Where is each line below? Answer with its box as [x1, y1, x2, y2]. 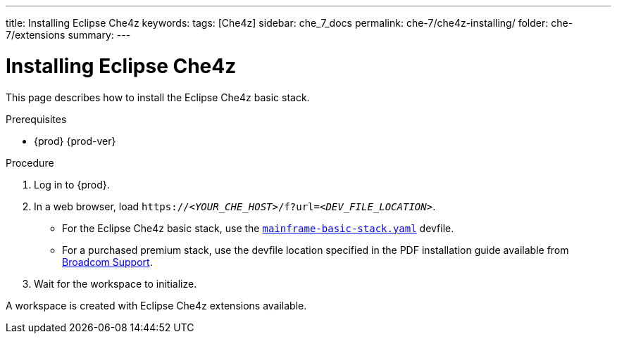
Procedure [6, 156, 54, 169]
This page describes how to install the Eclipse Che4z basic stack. [6, 91, 310, 103]
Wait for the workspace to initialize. [34, 277, 197, 290]
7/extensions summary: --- [6, 29, 131, 41]
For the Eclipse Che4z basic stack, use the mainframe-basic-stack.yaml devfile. [62, 222, 454, 234]
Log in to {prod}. [34, 178, 110, 191]
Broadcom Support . [62, 255, 153, 268]
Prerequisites [6, 113, 67, 125]
